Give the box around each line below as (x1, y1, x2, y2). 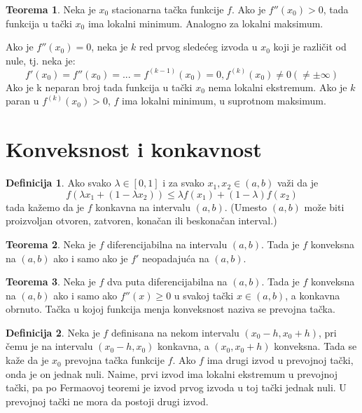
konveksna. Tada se (274, 339, 357, 353)
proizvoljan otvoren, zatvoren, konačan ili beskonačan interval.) (6, 213, 277, 228)
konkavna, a (158, 339, 209, 353)
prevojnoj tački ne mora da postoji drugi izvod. (6, 393, 209, 408)
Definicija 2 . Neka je (6, 325, 100, 339)
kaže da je (6, 353, 49, 367)
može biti (304, 199, 344, 214)
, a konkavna (285, 287, 340, 302)
